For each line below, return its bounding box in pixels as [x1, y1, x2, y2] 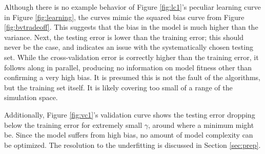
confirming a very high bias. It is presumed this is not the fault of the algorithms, [4, 72, 260, 83]
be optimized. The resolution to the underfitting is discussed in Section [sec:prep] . [4, 139, 261, 150]
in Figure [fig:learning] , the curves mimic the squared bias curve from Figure [4, 11, 244, 22]
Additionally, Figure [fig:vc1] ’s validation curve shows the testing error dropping [4, 109, 255, 120]
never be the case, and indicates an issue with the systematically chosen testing [4, 42, 253, 52]
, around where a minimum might [148, 119, 254, 130]
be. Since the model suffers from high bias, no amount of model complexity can [4, 129, 253, 140]
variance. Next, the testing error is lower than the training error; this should [4, 31, 243, 42]
